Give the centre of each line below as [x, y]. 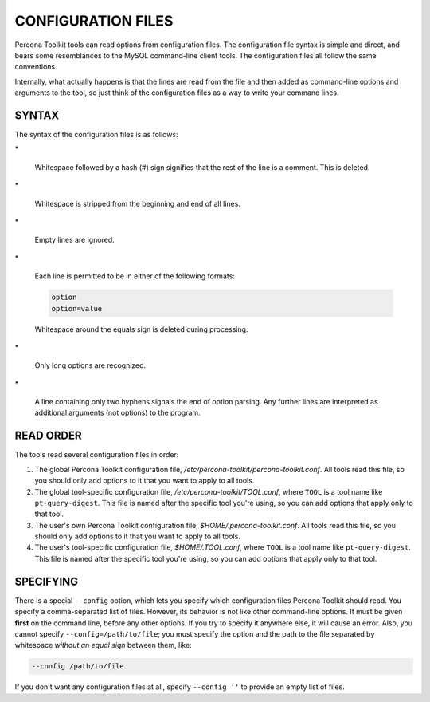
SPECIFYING [47, 581]
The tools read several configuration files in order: [97, 455]
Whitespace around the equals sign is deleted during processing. [141, 329]
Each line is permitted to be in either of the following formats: [135, 276]
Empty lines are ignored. [74, 240]
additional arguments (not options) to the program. [117, 413]
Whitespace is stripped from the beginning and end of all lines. [137, 203]
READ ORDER [49, 436]
